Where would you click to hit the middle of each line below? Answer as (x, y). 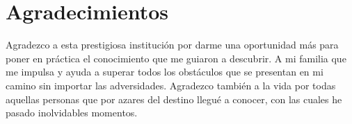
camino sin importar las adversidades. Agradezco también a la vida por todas (171, 85)
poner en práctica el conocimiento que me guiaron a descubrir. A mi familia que (176, 58)
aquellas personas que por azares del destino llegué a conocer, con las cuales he (174, 99)
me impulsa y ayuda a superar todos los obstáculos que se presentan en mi (165, 72)
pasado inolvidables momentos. (72, 113)
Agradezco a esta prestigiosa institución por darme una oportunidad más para (172, 45)
